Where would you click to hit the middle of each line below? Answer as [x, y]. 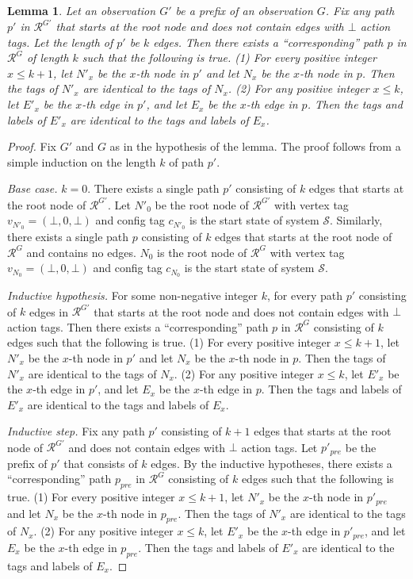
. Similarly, [356, 220]
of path [187, 161]
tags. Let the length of [60, 42]
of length [48, 58]
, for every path [304, 295]
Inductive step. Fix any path [76, 431]
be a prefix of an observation [244, 10]
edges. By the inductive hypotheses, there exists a [272, 463]
